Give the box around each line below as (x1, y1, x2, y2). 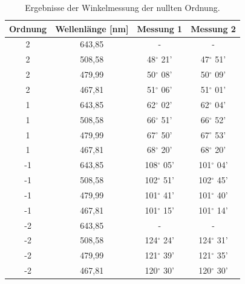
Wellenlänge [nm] (55, 22, 129, 35)
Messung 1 (137, 22, 183, 35)
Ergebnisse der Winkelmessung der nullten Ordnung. (25, 1, 220, 13)
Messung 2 (191, 22, 236, 35)
